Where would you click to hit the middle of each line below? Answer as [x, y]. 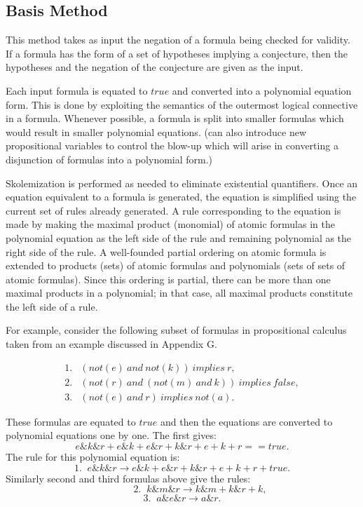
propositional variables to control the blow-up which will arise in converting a [172, 146]
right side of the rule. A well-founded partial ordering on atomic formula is [166, 251]
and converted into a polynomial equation [262, 90]
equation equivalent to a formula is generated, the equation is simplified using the [181, 197]
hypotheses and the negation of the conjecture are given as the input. [155, 67]
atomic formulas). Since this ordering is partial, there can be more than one [168, 279]
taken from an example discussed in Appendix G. [111, 344]
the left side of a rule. [52, 306]
